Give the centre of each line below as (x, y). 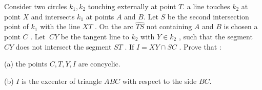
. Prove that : (200, 46)
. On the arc (114, 26)
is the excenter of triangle (62, 81)
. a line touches (206, 6)
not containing (169, 26)
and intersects (53, 16)
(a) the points (26, 64)
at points (100, 16)
